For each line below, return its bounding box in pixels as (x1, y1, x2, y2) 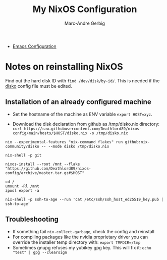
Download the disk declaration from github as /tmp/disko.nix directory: (12, 121, 160, 127)
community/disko (5, 144, 39, 149)
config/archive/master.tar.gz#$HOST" (5, 170, 85, 175)
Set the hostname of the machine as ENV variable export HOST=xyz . (12, 111, 152, 117)
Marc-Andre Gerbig (65, 20, 105, 26)
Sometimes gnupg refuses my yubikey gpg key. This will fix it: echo (12, 244, 151, 250)
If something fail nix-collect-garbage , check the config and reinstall (12, 228, 155, 234)
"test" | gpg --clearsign (12, 250, 67, 255)
